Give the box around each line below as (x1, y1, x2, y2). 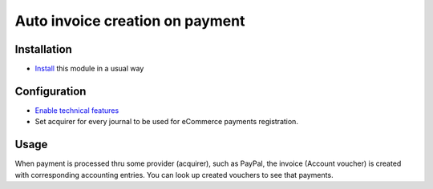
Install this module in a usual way (34, 64, 144, 74)
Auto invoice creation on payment (14, 12, 245, 30)
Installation (14, 42, 72, 56)
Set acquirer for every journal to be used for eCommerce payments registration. (34, 117, 298, 127)
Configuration (14, 84, 87, 98)
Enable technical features (34, 105, 119, 115)
